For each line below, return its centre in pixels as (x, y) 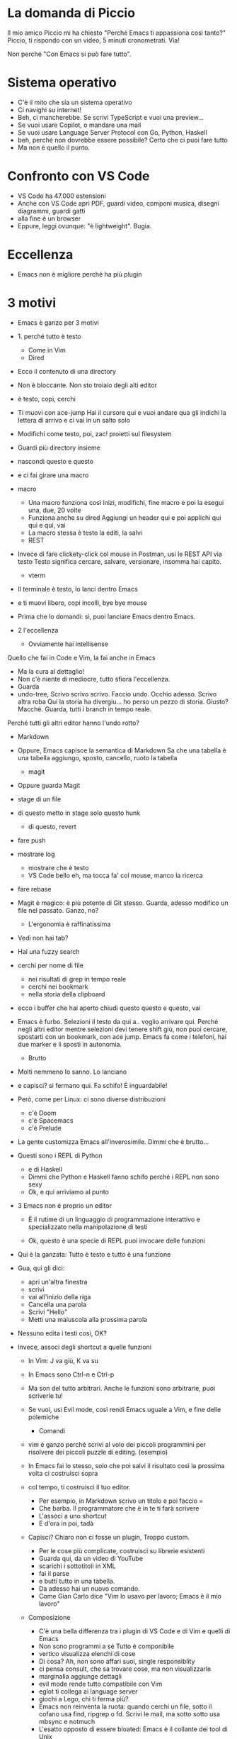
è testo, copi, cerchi (46, 399)
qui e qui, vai (47, 525)
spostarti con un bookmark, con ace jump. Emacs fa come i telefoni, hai (122, 1036)
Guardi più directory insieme (59, 448)
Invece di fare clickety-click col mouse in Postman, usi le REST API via (120, 554)
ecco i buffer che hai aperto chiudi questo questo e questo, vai (109, 1008)
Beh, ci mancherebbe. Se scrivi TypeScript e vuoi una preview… (110, 117)
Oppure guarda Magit (49, 785)
